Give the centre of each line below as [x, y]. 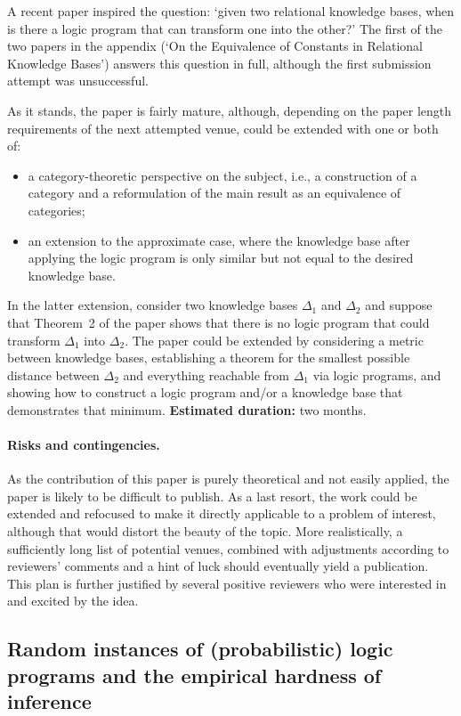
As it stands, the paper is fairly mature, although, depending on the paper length [230, 110]
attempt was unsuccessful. [78, 81]
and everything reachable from [206, 374]
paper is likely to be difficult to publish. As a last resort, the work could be [212, 496]
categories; [57, 210]
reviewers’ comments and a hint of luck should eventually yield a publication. [218, 566]
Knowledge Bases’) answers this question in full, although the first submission [219, 63]
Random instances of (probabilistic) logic [200, 649]
